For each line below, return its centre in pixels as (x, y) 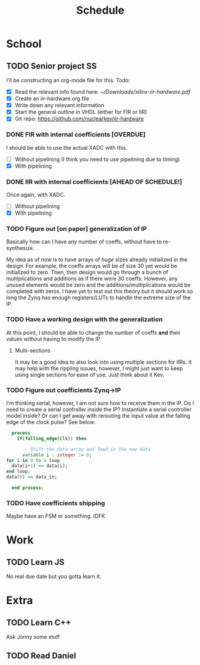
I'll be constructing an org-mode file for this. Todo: (68, 80)
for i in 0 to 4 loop (33, 460)
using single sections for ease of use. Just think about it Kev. (90, 375)
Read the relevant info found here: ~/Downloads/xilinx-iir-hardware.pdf (103, 92)
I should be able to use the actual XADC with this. (67, 147)
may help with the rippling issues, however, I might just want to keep (99, 368)
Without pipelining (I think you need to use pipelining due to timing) (97, 159)
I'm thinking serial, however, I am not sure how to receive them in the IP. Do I (100, 403)
